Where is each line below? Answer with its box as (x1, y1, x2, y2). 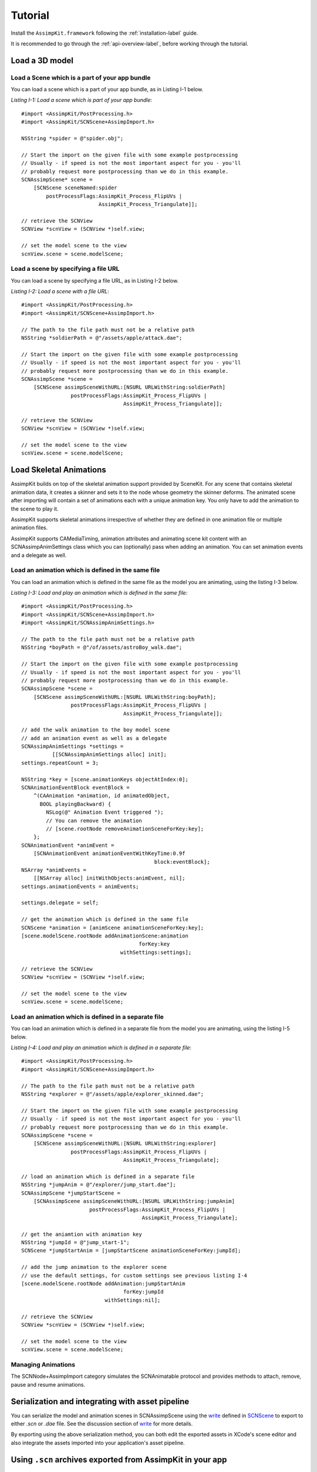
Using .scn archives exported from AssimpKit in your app (11, 1454, 227, 1464)
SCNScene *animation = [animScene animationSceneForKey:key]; (21, 924, 204, 931)
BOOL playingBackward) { (39, 801, 112, 807)
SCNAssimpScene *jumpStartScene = (21, 1189, 120, 1196)
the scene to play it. (11, 505, 59, 512)
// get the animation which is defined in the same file (21, 916, 189, 923)
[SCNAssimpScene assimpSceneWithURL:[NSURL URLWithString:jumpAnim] (33, 1198, 235, 1205)
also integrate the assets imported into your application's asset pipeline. (11, 1439, 185, 1446)
